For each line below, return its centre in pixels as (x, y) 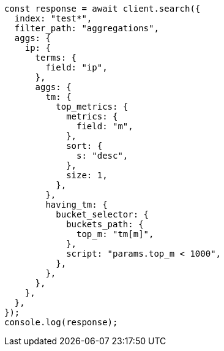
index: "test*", (53, 18)
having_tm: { (77, 205)
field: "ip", (77, 67)
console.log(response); (61, 322)
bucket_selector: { (103, 214)
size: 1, (87, 175)
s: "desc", (103, 156)
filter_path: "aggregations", (87, 28)
